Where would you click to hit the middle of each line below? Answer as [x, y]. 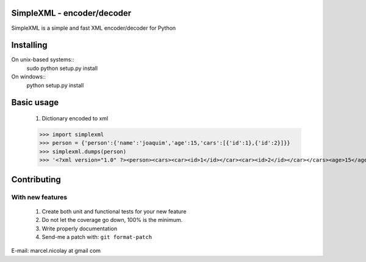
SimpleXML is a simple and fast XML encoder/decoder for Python [94, 28]
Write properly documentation [80, 229]
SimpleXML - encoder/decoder [71, 13]
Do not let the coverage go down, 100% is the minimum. [112, 220]
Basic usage [35, 102]
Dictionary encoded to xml [75, 118]
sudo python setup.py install [62, 68]
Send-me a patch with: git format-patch [97, 236]
